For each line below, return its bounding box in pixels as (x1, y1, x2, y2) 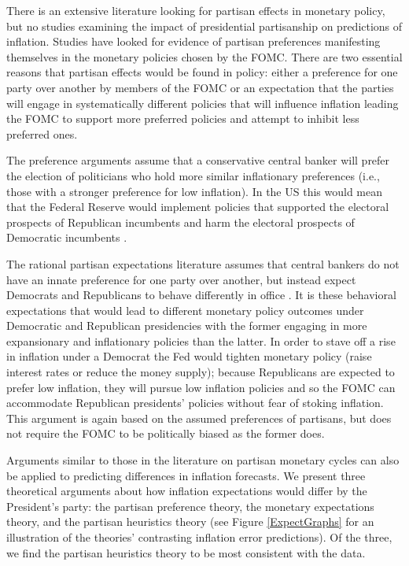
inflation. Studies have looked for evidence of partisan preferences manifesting (6, 33, 381, 50)
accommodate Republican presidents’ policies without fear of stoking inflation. (6, 394, 384, 411)
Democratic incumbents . (6, 229, 127, 246)
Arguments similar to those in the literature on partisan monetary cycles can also (6, 452, 400, 468)
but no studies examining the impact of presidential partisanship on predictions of (6, 17, 403, 34)
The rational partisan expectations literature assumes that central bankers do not (6, 255, 400, 272)
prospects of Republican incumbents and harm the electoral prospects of (6, 213, 355, 230)
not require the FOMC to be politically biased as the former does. (6, 425, 325, 442)
